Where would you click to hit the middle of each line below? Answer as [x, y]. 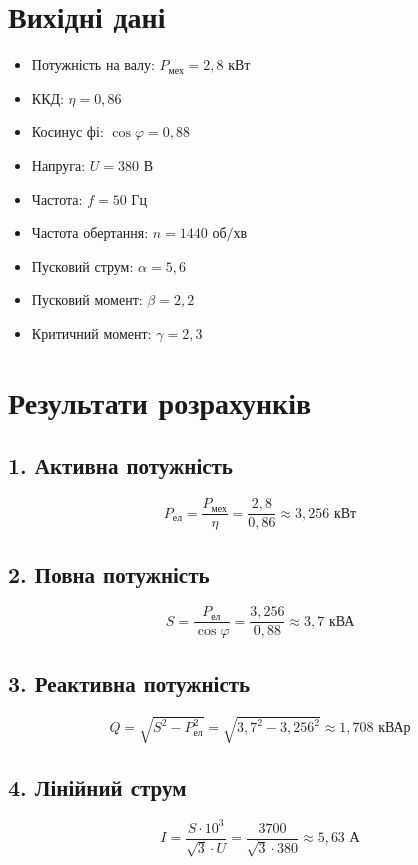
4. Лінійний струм [97, 786]
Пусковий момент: [87, 299]
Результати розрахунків [160, 401]
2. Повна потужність [109, 573]
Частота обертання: [90, 232]
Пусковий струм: [82, 265]
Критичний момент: [91, 332]
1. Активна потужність [120, 465]
